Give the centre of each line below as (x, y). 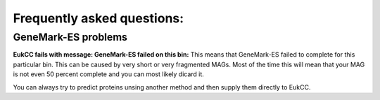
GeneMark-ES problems (70, 37)
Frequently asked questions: (99, 18)
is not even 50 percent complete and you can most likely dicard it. (108, 74)
